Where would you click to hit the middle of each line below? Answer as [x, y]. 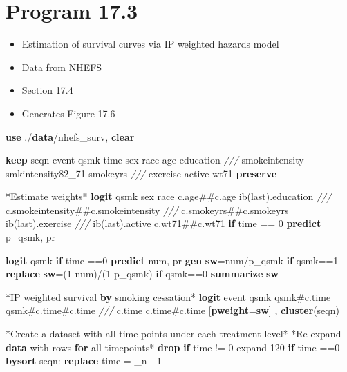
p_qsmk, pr [31, 237]
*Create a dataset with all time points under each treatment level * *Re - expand [173, 334]
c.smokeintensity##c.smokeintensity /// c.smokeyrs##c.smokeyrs [147, 209]
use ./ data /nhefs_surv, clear [70, 136]
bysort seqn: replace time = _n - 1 [84, 361]
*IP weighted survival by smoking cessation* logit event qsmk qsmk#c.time [168, 296]
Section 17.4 [47, 90]
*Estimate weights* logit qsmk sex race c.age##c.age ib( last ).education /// [169, 196]
